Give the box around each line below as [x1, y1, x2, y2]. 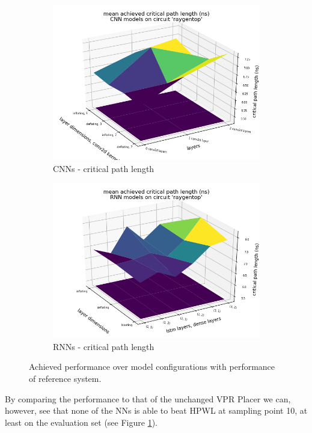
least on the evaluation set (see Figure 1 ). [5, 416, 158, 428]
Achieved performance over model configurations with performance [29, 360, 275, 373]
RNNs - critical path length [53, 340, 154, 352]
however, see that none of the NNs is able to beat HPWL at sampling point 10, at [5, 404, 308, 417]
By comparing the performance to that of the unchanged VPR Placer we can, [5, 392, 291, 405]
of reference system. [29, 372, 102, 384]
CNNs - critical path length [53, 162, 154, 174]
